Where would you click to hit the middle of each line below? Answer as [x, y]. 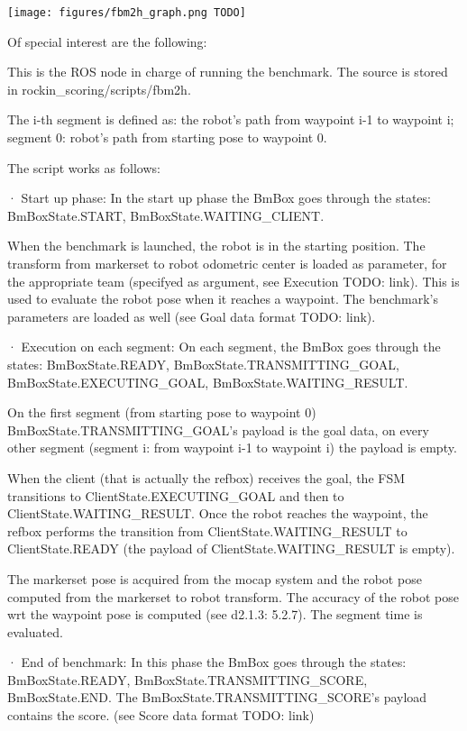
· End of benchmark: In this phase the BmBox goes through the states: [207, 662]
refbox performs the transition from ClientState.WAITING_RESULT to [207, 530]
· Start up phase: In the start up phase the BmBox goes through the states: [219, 198]
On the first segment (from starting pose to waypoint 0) [162, 412]
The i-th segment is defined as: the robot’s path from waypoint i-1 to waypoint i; [231, 119]
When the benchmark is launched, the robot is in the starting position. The [216, 246]
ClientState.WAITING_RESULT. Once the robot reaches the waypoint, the [218, 513]
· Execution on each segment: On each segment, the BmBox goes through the [224, 347]
